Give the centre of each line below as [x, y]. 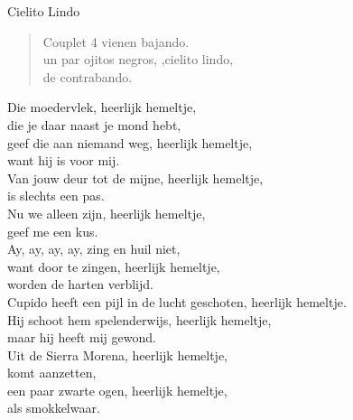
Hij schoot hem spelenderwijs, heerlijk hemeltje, [139, 319]
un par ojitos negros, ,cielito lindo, [138, 59]
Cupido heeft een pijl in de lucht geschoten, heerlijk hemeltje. [177, 301]
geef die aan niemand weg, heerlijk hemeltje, [130, 142]
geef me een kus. [53, 231]
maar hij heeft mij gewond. [82, 337]
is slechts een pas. [56, 196]
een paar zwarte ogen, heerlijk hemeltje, [117, 390]
